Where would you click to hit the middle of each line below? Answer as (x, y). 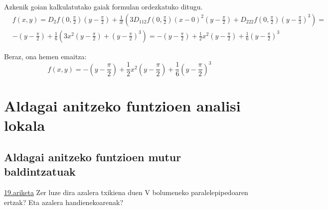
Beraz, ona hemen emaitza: (45, 56)
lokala (25, 125)
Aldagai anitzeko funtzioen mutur (93, 157)
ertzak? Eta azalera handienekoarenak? (64, 202)
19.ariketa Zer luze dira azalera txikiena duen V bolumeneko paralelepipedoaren (126, 192)
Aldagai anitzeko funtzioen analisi (122, 105)
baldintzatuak (40, 171)
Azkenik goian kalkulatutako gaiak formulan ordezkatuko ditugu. (103, 6)
